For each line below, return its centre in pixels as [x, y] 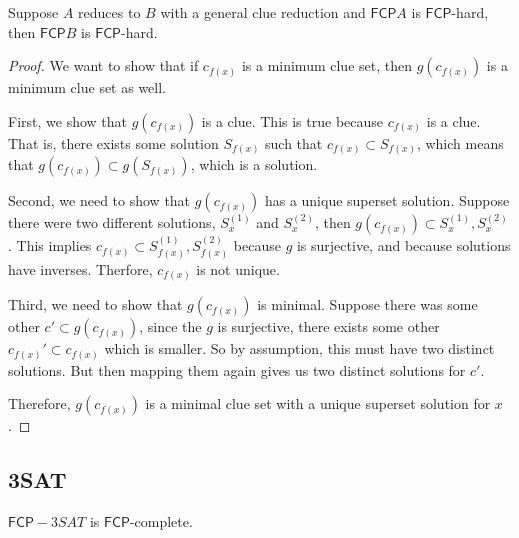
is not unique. [238, 268]
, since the [170, 326]
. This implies [50, 245]
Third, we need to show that [95, 304]
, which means [460, 142]
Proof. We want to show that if [103, 65]
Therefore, [39, 403]
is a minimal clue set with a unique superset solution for [318, 403]
